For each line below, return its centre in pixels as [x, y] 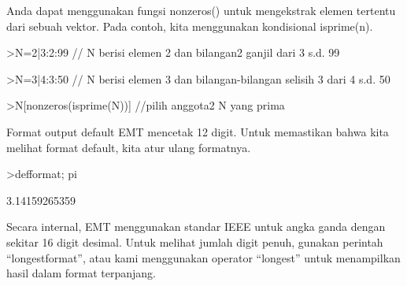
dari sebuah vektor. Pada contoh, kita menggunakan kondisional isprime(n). [190, 26]
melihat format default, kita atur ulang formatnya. [129, 147]
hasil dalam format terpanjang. [81, 273]
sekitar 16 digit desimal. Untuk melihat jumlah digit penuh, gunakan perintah [195, 241]
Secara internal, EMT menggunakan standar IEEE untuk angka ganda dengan [196, 227]
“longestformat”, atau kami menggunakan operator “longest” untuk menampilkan [203, 257]
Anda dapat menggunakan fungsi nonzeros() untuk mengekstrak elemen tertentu [201, 10]
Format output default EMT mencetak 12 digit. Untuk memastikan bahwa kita [198, 131]
